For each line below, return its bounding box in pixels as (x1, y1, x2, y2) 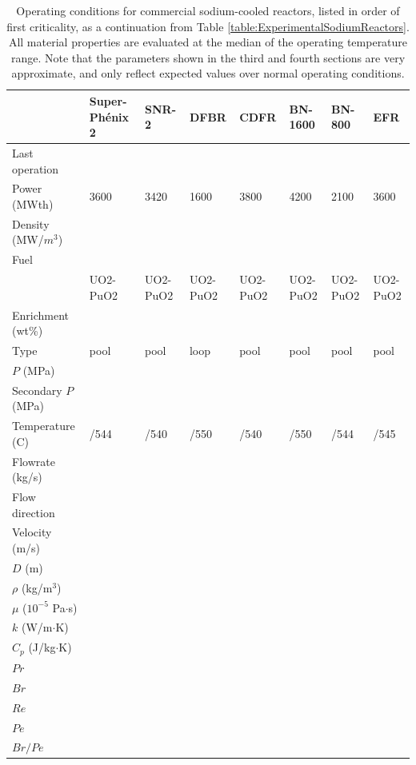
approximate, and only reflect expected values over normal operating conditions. (11, 65, 405, 82)
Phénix (89, 108, 130, 125)
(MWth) (12, 196, 54, 213)
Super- (89, 92, 127, 109)
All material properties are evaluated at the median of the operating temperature (8, 34, 408, 50)
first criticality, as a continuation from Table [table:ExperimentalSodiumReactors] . (6, 18, 410, 34)
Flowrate (12, 452, 55, 469)
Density (12, 215, 50, 232)
